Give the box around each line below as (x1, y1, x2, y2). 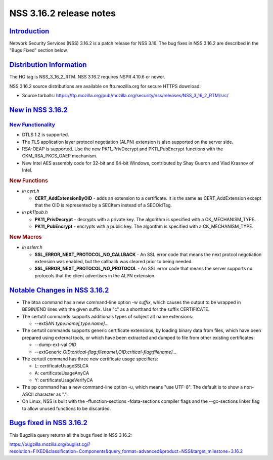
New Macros (9, 233, 42, 240)
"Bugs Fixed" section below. (9, 47, 68, 53)
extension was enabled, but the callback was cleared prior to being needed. (34, 259, 193, 265)
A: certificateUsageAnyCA (34, 370, 89, 376)
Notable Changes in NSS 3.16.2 (9, 286, 109, 295)
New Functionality (9, 121, 56, 128)
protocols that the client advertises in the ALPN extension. (34, 272, 156, 278)
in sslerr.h (22, 244, 43, 250)
